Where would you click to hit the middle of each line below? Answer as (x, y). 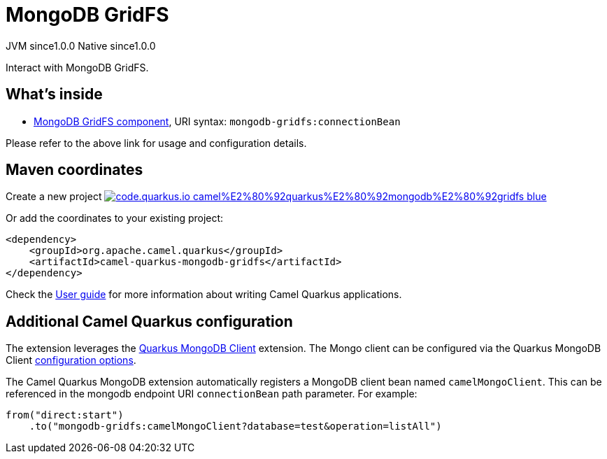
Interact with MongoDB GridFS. (77, 67)
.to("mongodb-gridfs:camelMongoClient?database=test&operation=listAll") (235, 426)
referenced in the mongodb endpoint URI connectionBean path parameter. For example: (212, 394)
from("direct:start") (65, 415)
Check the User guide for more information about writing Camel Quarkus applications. (204, 295)
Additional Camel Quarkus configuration (149, 321)
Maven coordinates (74, 170)
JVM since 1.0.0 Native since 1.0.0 (81, 45)
